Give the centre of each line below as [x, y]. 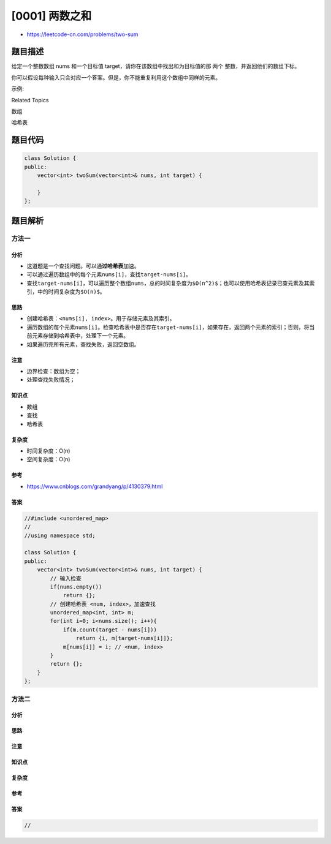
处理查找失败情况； [51, 380]
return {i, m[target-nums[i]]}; [124, 638]
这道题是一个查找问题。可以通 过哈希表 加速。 [83, 266]
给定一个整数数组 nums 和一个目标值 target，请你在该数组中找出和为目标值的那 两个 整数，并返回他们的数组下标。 [156, 66]
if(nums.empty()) [76, 587]
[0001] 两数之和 [51, 16]
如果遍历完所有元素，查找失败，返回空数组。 [83, 344]
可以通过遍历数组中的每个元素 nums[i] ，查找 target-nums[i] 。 [109, 274]
